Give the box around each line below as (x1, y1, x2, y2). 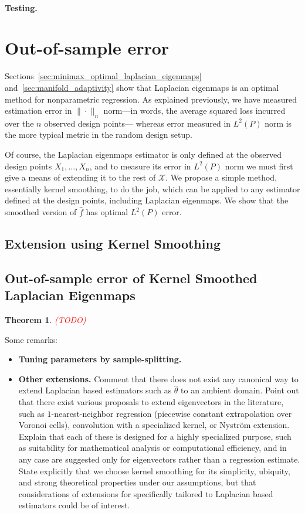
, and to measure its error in (89, 159, 191, 172)
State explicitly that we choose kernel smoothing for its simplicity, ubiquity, (18, 464, 290, 477)
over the (5, 117, 34, 129)
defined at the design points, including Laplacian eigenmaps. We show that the (5, 194, 289, 206)
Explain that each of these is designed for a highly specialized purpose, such (18, 430, 292, 442)
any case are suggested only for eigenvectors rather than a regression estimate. (18, 453, 300, 465)
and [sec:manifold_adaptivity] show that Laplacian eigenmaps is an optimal (5, 81, 279, 93)
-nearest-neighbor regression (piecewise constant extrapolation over (51, 407, 292, 419)
